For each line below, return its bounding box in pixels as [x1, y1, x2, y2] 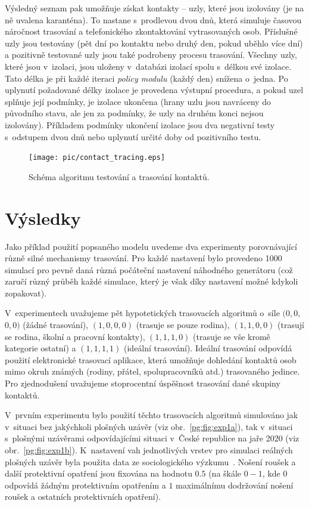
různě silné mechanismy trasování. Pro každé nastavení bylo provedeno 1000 [5, 252, 282, 264]
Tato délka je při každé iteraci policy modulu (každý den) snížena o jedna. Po [5, 72, 288, 84]
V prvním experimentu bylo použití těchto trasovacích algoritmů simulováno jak [5, 409, 298, 421]
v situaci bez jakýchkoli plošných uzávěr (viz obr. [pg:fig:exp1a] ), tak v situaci [5, 420, 293, 432]
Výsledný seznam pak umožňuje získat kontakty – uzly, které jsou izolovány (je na [5, 2, 304, 14]
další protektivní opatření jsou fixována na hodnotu [5, 467, 192, 480]
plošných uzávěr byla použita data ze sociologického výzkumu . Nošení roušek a [5, 455, 296, 468]
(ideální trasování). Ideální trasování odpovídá [124, 342, 292, 354]
